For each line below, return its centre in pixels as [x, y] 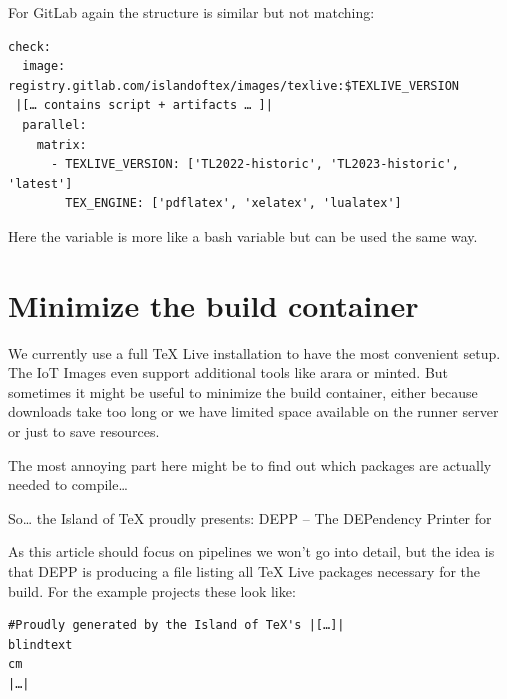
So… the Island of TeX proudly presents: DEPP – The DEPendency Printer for [250, 517]
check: [29, 46]
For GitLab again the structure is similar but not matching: [191, 12]
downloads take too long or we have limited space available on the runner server [253, 411]
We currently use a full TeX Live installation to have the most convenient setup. [254, 352]
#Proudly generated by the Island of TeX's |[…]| [176, 625]
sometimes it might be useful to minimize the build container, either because [243, 391]
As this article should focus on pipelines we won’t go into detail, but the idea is [251, 551]
